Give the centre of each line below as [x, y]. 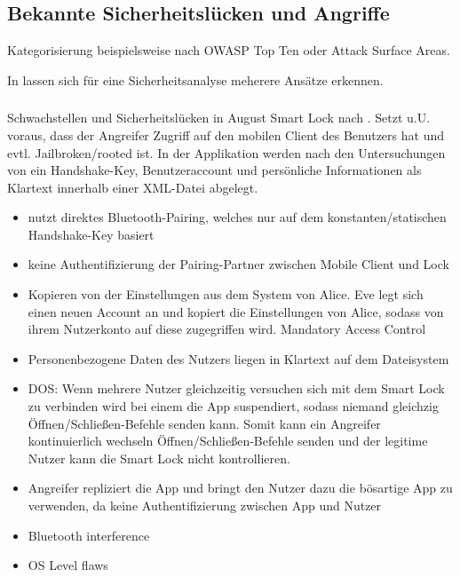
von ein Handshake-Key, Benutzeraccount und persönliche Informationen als [214, 170]
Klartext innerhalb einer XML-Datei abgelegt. [133, 187]
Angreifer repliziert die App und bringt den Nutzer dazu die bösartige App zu [240, 488]
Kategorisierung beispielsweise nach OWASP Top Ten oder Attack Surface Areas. [229, 50]
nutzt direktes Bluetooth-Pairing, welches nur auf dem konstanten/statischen [237, 217]
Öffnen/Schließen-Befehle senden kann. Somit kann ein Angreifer [204, 423]
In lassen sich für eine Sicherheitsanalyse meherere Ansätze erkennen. [195, 79]
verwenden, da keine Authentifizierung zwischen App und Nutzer [205, 505]
